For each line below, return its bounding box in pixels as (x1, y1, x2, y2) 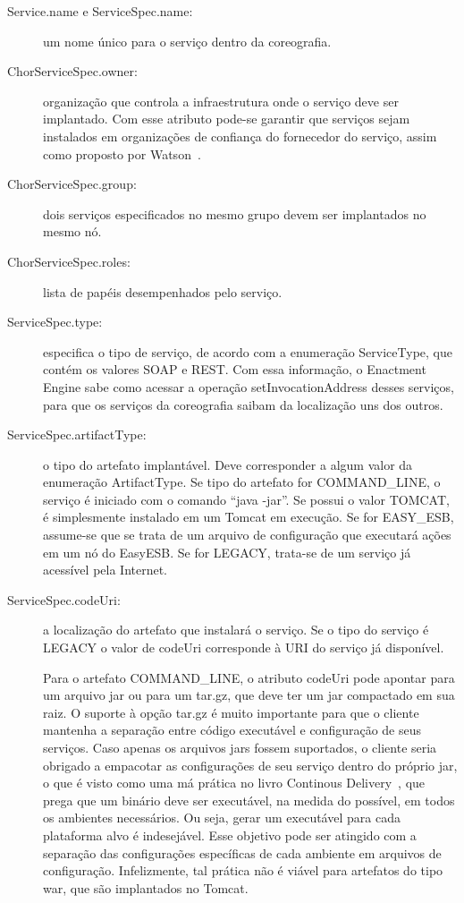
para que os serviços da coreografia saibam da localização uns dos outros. (43, 395, 443, 413)
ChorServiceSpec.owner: (7, 62, 138, 81)
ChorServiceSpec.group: (7, 175, 137, 193)
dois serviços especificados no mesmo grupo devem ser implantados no (43, 204, 426, 223)
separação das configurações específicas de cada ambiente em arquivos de (43, 843, 442, 862)
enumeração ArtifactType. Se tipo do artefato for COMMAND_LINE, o (43, 473, 441, 491)
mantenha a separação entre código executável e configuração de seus (43, 720, 422, 739)
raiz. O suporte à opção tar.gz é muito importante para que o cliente (43, 703, 419, 721)
